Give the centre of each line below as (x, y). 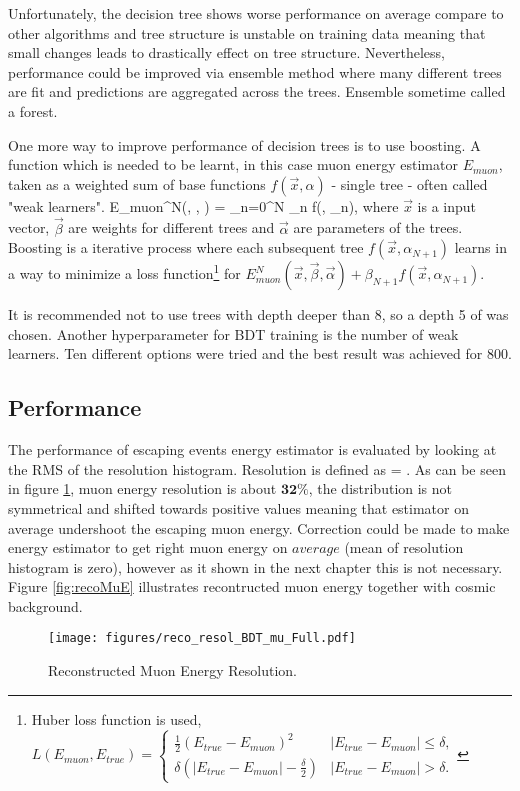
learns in (480, 247)
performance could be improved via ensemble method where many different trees (255, 71)
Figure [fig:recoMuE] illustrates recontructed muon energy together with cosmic (252, 586)
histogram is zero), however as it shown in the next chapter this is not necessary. (255, 566)
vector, (29, 227)
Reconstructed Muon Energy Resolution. (172, 670)
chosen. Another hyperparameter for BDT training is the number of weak (233, 333)
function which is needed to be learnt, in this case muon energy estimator (233, 164)
